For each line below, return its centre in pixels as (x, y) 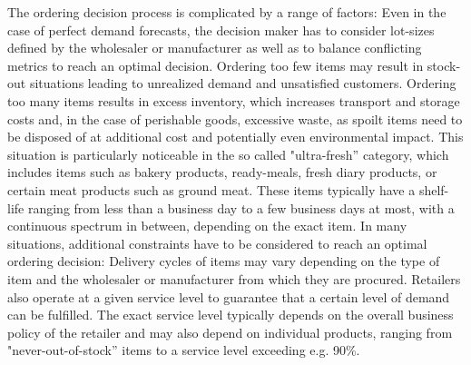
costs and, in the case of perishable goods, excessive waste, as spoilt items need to (235, 118)
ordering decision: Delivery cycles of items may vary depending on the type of (224, 261)
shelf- (434, 189)
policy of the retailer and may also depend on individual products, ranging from (230, 332)
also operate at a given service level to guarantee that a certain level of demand (229, 296)
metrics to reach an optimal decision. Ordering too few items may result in (216, 65)
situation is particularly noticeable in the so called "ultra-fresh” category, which (228, 154)
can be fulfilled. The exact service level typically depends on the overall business (231, 315)
